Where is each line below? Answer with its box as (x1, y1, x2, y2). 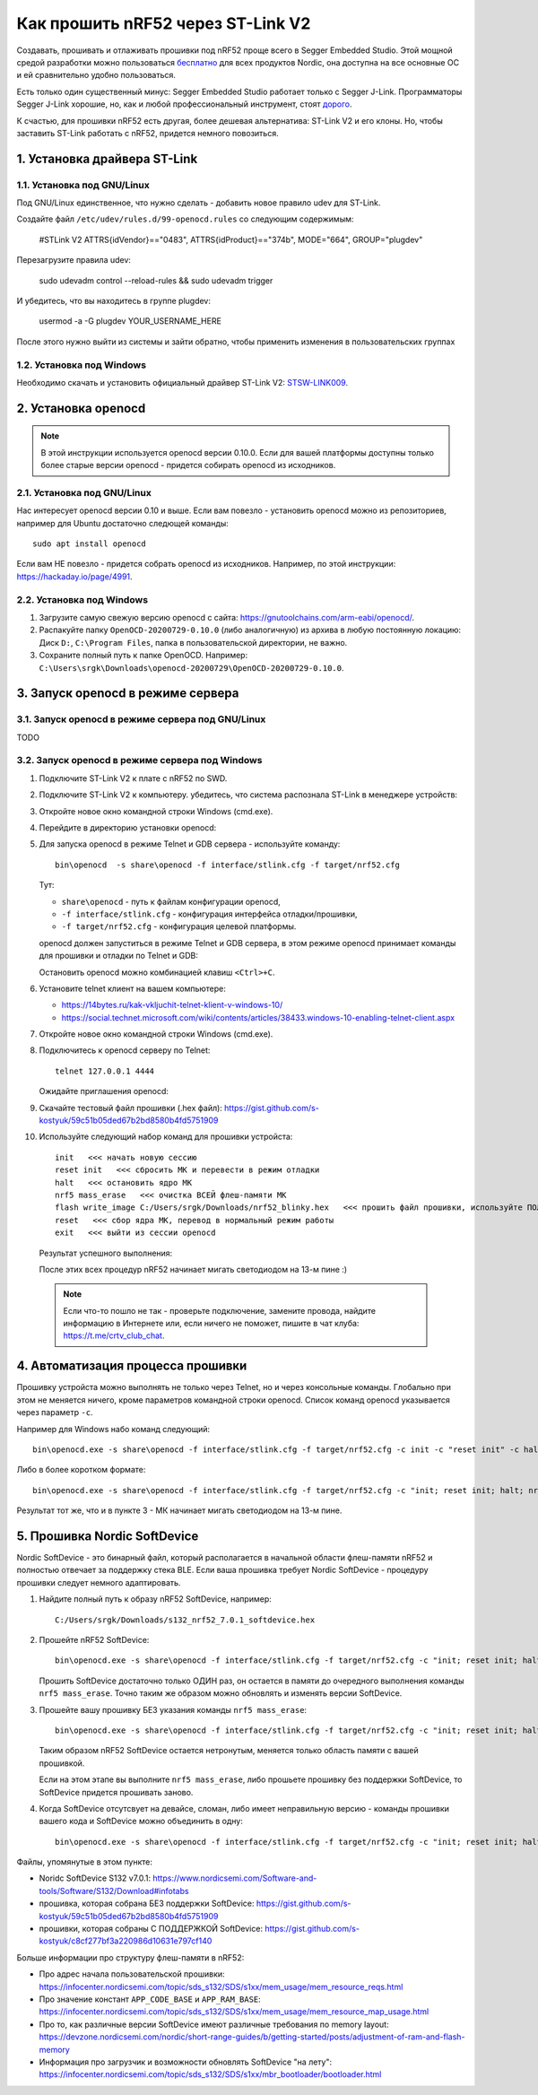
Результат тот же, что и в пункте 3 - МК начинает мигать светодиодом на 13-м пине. (16, 1505, 343, 1516)
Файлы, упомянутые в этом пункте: (16, 1856, 152, 1867)
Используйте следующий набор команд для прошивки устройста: (39, 1131, 293, 1143)
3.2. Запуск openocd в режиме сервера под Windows (16, 754, 263, 767)
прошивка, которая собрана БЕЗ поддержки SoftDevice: (39, 1898, 255, 1909)
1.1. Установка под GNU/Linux (16, 178, 150, 191)
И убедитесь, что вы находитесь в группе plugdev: (16, 296, 211, 306)
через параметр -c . (16, 1407, 93, 1418)
